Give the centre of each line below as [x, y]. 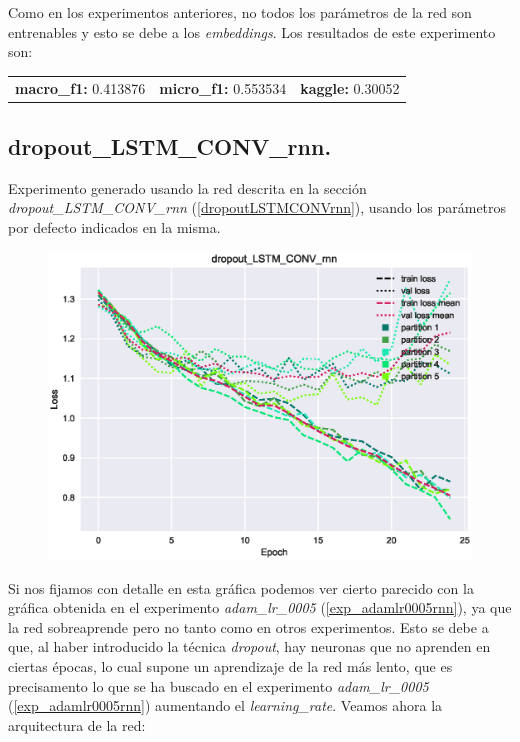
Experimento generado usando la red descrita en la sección [187, 187]
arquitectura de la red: [77, 724]
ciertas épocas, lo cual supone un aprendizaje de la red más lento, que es [230, 666]
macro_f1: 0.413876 [80, 87]
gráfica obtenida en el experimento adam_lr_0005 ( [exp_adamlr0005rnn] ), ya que [260, 607]
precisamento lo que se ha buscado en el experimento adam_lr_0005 [218, 685]
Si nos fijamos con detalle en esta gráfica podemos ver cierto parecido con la [241, 587]
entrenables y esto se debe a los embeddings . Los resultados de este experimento [252, 31]
